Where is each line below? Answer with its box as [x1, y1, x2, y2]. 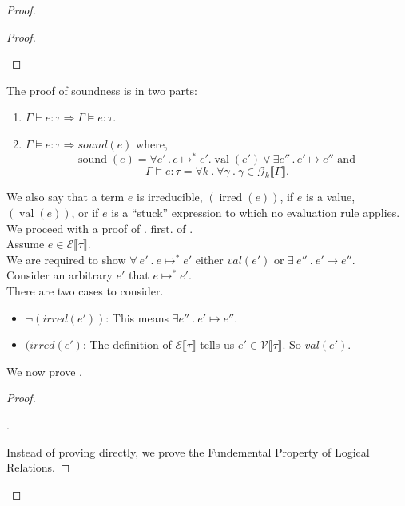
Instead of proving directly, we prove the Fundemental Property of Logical [6, 443, 370, 460]
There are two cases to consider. [6, 283, 164, 298]
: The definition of [82, 336, 172, 353]
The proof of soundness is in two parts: [6, 81, 197, 98]
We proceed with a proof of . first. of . [6, 219, 193, 236]
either [195, 251, 224, 267]
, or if [71, 204, 99, 221]
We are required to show [6, 251, 126, 267]
